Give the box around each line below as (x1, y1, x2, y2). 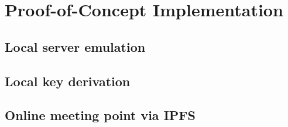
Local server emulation (5, 37, 146, 55)
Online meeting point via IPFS (5, 106, 196, 124)
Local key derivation (5, 72, 131, 90)
